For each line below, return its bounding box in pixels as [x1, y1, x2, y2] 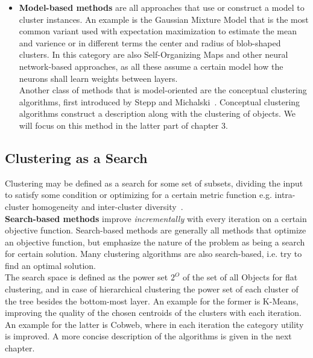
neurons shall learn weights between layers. [19, 72, 178, 84]
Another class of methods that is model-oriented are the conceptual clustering [19, 84, 307, 96]
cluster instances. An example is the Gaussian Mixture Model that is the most [19, 13, 309, 25]
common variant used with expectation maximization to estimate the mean [19, 25, 297, 37]
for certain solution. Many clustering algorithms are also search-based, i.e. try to [5, 247, 302, 260]
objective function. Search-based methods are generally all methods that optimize [5, 224, 306, 236]
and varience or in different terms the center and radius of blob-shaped [19, 36, 281, 49]
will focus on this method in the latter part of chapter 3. [19, 119, 228, 131]
